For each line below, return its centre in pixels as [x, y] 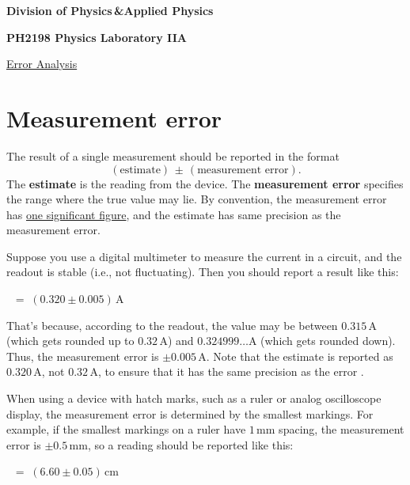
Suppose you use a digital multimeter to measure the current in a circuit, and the [204, 256]
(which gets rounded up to [70, 341]
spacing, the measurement [342, 429]
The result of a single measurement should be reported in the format [173, 155]
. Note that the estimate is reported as [300, 356]
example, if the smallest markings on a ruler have [126, 429]
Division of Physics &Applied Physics [110, 10]
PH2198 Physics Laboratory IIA [97, 37]
